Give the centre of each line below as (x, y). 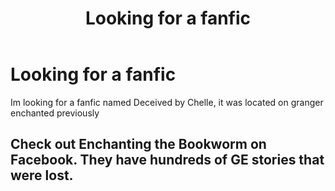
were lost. (42, 175)
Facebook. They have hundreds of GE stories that (167, 160)
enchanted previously (55, 113)
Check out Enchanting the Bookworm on (138, 144)
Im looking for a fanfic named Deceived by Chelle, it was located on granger (167, 102)
